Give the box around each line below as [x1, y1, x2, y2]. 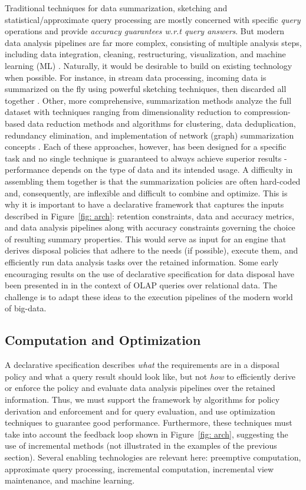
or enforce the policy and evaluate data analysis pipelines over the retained [5, 382, 275, 394]
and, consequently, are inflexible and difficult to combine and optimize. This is [5, 186, 288, 199]
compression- [244, 106, 291, 118]
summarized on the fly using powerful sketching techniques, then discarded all [5, 83, 287, 95]
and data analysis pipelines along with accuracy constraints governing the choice [5, 221, 295, 234]
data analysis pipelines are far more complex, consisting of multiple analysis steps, [5, 36, 302, 48]
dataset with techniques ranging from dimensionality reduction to [5, 106, 242, 118]
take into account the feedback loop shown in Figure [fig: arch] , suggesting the [5, 427, 288, 440]
